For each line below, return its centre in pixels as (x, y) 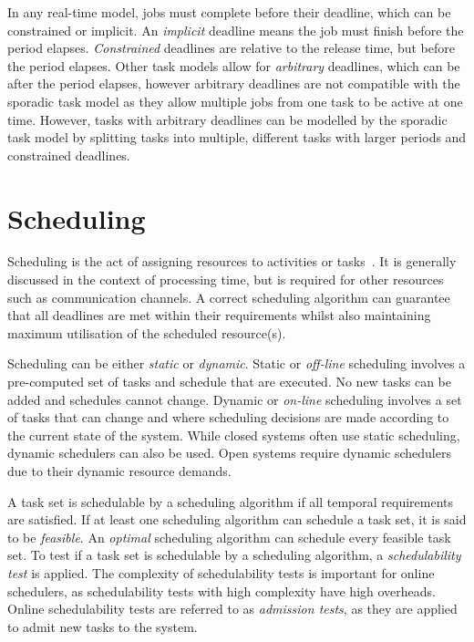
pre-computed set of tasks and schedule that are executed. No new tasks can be (229, 382)
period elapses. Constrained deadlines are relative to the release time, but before (231, 48)
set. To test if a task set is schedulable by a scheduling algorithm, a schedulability (234, 555)
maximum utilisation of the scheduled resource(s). (147, 332)
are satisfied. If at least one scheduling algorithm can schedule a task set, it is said (237, 519)
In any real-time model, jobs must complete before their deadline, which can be (229, 12)
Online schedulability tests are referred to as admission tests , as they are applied (232, 609)
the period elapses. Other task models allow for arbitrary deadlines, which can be (234, 65)
